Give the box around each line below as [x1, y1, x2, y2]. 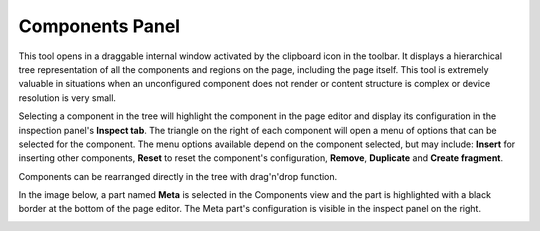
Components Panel [18, 15, 180, 37]
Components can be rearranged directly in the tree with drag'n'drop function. [18, 170, 338, 182]
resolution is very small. [18, 91, 117, 104]
